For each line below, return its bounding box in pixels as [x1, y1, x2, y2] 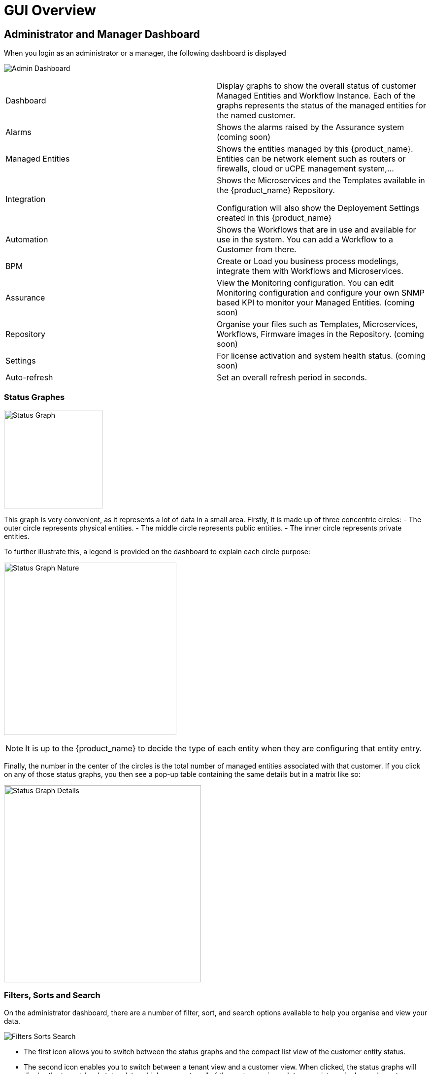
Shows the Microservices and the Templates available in [217, 175, 425, 186]
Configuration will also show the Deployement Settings [217, 203, 420, 213]
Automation [5, 235, 48, 245]
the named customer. [217, 110, 296, 121]
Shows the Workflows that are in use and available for [217, 225, 416, 235]
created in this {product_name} [217, 213, 332, 223]
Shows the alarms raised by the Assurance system [217, 122, 404, 133]
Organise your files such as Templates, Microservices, [217, 319, 418, 330]
